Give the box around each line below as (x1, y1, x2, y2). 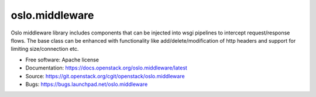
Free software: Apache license (25, 56, 99, 63)
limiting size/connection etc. (11, 46, 79, 53)
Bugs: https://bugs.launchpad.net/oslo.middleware (25, 81, 148, 88)
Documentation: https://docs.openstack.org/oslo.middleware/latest (25, 64, 187, 71)
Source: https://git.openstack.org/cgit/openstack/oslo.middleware (25, 72, 185, 79)
